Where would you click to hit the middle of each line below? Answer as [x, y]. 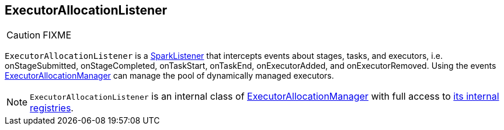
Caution [24, 35]
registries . [52, 108]
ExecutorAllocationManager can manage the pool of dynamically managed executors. [169, 76]
